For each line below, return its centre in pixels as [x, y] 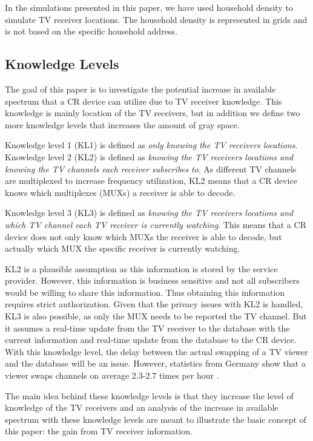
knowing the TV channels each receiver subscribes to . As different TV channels [151, 168]
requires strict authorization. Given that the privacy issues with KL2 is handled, [154, 304]
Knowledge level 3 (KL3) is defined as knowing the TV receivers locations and [149, 213]
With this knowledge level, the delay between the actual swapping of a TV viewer [156, 351]
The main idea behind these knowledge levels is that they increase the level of [149, 395]
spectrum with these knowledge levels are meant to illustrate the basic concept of [156, 419]
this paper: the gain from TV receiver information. [99, 431]
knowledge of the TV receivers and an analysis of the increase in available [142, 407]
